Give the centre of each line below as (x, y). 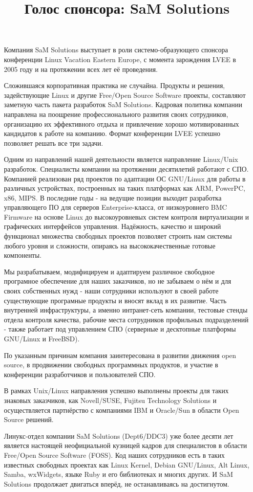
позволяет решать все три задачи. (53, 143)
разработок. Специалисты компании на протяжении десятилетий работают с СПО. (126, 168)
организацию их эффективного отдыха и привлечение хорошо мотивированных (122, 123)
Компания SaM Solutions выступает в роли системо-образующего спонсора (116, 50)
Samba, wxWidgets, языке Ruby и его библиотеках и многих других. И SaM (118, 474)
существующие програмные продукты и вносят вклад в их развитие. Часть (115, 300)
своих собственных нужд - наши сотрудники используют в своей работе (111, 291)
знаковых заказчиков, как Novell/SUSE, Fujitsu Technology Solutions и (110, 400)
